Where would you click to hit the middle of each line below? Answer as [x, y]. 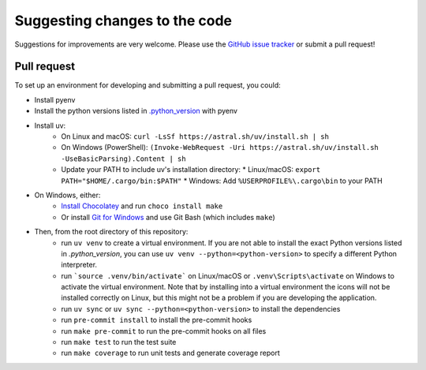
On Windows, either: [67, 195]
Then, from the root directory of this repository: [111, 232]
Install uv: [50, 125]
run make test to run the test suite [119, 342]
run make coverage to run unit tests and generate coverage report [170, 353]
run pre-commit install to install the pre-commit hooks [157, 320]
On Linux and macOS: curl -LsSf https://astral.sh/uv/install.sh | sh [195, 136]
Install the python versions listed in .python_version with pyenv [136, 111]
